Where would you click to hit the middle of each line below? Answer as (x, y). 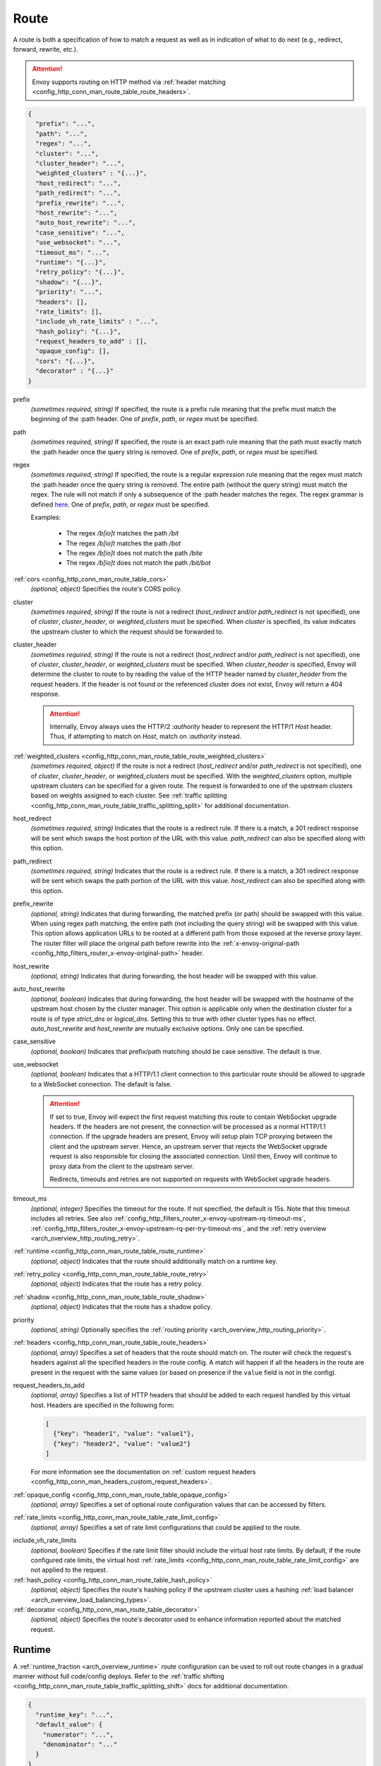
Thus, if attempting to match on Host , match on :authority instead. (146, 736)
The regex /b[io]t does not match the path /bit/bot (138, 563)
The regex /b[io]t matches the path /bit (122, 533)
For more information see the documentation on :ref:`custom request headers (143, 1471)
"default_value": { (69, 1725)
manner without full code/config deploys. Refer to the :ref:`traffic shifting (119, 1676)
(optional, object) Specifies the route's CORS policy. (107, 589)
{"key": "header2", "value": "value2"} (122, 1444)
